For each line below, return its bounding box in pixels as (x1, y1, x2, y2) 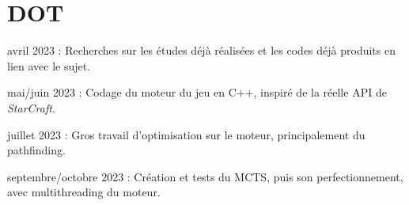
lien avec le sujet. (7, 57, 91, 74)
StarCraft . (7, 99, 55, 116)
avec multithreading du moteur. (7, 184, 161, 200)
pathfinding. (7, 142, 66, 158)
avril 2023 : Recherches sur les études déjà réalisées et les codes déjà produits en (7, 42, 396, 59)
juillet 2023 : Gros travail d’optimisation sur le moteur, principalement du (7, 126, 365, 142)
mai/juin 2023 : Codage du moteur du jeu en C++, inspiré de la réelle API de (7, 84, 387, 101)
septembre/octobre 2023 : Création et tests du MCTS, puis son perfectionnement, (7, 168, 403, 184)
